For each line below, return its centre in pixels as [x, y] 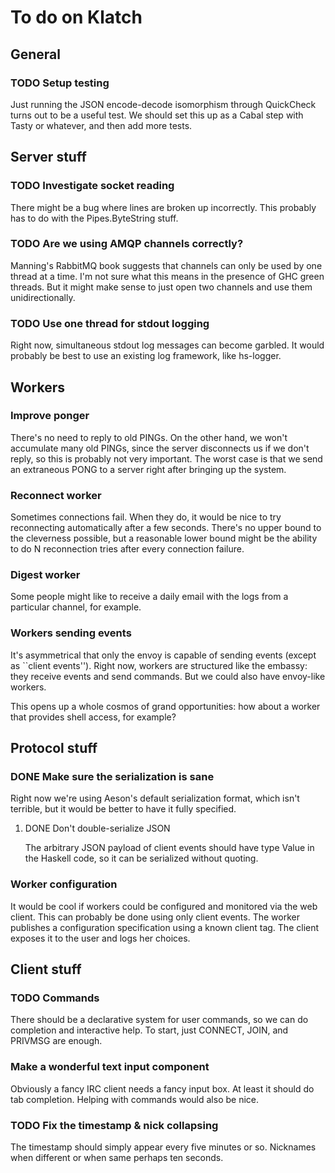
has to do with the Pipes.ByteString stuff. [94, 218]
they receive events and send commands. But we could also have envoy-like [168, 676]
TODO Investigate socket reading [92, 186]
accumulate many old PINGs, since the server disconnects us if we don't [160, 448]
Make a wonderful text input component [110, 1067]
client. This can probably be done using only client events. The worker [155, 917]
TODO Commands [55, 998]
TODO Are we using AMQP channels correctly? [127, 244]
